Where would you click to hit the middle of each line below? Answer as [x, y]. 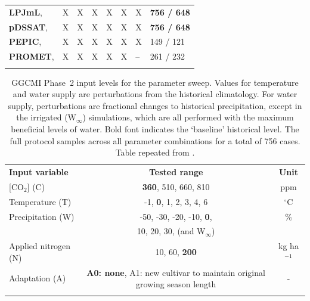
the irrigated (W [46, 117]
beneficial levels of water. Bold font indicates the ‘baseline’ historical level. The [155, 129]
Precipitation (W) [42, 216]
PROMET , [32, 56]
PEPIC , [25, 41]
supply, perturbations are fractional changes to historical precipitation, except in [155, 105]
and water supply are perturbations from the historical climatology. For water [155, 94]
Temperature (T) [40, 201]
